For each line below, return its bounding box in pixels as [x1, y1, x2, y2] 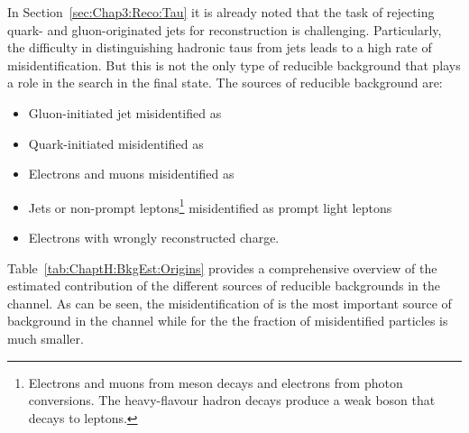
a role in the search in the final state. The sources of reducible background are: [7, 73, 443, 92]
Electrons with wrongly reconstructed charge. [28, 228, 280, 246]
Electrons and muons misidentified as [28, 164, 234, 183]
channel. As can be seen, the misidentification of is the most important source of [7, 293, 452, 312]
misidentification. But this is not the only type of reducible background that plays [7, 55, 461, 74]
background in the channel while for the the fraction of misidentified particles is [7, 311, 448, 330]
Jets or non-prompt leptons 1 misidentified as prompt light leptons [28, 195, 392, 216]
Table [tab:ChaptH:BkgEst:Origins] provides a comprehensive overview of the [7, 258, 437, 277]
